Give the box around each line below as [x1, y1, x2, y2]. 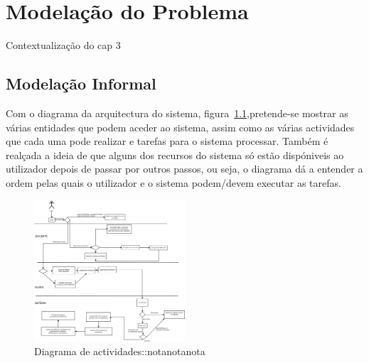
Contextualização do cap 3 [6, 38, 121, 53]
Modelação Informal [6, 72, 156, 94]
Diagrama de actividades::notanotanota [34, 344, 205, 359]
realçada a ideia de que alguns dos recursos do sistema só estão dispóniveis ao [6, 147, 344, 162]
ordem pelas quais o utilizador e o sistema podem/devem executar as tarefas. [6, 175, 341, 190]
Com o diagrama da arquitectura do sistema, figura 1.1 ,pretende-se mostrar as [6, 105, 348, 120]
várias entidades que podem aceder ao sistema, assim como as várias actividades [6, 119, 355, 134]
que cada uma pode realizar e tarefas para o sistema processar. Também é [6, 134, 328, 148]
